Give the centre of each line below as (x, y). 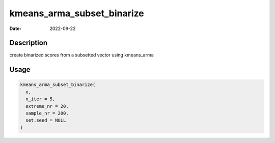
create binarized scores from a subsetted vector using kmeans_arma (81, 55)
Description (29, 43)
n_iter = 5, (40, 99)
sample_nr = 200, (47, 113)
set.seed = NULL (46, 120)
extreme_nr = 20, (47, 106)
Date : (15, 28)
